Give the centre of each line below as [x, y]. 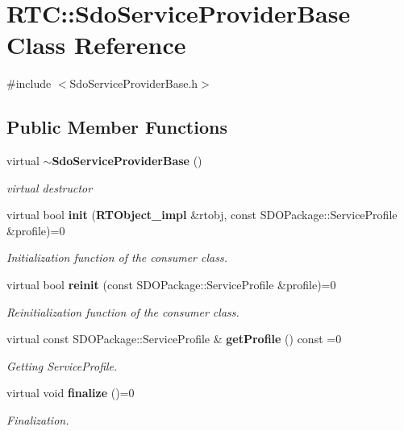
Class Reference [96, 45]
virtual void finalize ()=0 [71, 393]
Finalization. [38, 420]
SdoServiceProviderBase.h [134, 83]
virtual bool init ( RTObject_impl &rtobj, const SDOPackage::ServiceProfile [202, 215]
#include [29, 83]
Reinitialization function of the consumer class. [123, 311]
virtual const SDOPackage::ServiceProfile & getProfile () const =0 [174, 339]
